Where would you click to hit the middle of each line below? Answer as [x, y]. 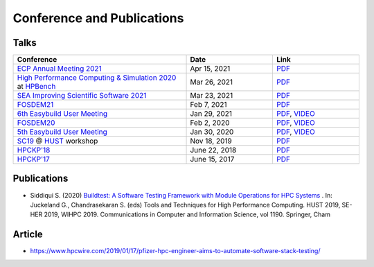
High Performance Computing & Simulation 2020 [97, 78]
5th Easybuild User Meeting [62, 132]
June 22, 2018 [213, 150]
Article [28, 235]
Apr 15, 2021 [210, 69]
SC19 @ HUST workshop [57, 141]
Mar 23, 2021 [212, 96]
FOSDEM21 [35, 105]
